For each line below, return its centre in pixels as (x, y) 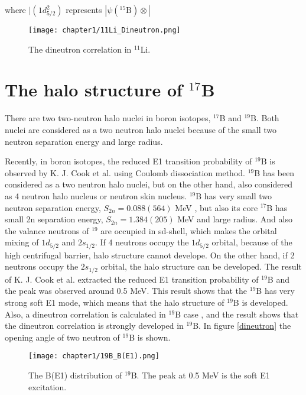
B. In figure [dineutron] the (242, 326)
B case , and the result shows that (237, 314)
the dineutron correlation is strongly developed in (94, 326)
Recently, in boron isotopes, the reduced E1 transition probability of (128, 161)
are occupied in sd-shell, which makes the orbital (189, 230)
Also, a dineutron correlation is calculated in (85, 314)
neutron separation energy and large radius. (84, 141)
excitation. (48, 386)
